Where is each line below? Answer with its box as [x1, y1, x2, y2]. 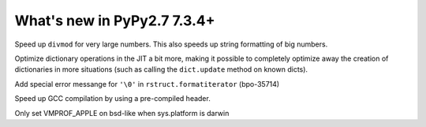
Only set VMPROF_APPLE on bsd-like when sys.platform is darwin [14, 108, 230, 118]
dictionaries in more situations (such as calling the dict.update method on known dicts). [14, 65, 308, 74]
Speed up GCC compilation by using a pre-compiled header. [14, 94, 211, 103]
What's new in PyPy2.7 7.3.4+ [14, 12, 215, 29]
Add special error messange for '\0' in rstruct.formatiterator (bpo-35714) [14, 79, 280, 88]
